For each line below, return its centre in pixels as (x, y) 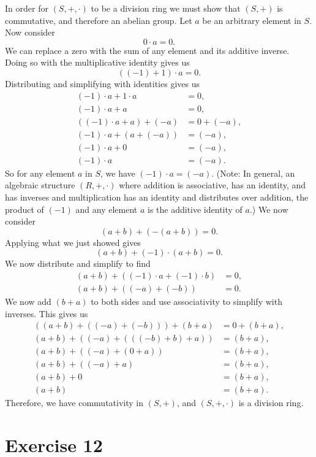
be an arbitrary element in (252, 20)
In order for (27, 8)
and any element (107, 209)
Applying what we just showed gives (73, 242)
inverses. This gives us (47, 313)
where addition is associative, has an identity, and (213, 185)
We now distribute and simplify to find (78, 263)
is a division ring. (271, 403)
